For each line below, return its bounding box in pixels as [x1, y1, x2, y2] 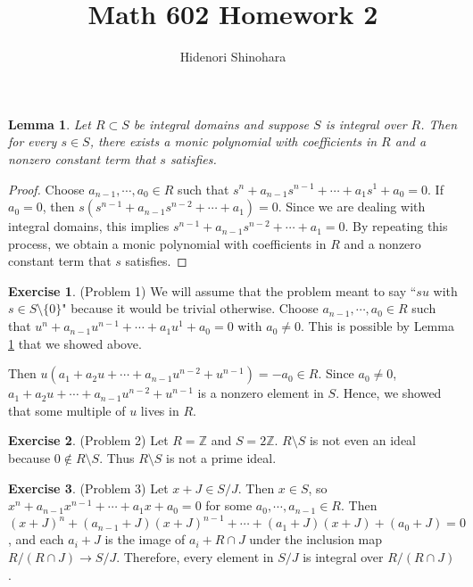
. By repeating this [344, 217, 448, 236]
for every [8, 132, 57, 151]
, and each [8, 530, 64, 549]
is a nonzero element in [197, 384, 324, 402]
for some [205, 496, 253, 515]
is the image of [104, 530, 186, 549]
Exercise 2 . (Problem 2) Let [8, 431, 169, 450]
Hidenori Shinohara [179, 47, 286, 66]
